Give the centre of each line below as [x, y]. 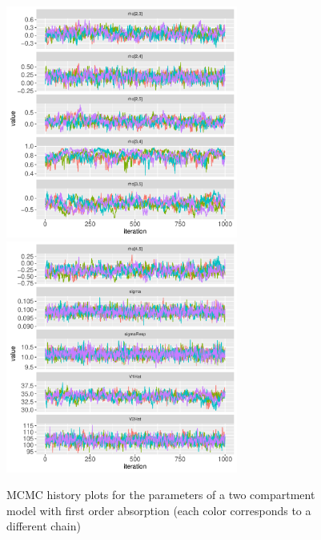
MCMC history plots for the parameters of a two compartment [161, 495]
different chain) [44, 526]
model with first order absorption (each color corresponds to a [159, 510]
